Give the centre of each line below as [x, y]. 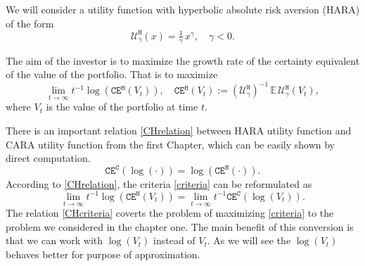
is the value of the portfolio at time [122, 107]
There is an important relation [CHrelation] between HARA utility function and [179, 131]
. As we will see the [249, 240]
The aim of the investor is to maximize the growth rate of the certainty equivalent [183, 60]
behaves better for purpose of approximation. [103, 254]
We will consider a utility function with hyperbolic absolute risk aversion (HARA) [183, 9]
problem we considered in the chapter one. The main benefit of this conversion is [180, 226]
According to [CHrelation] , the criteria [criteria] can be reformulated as [159, 183]
